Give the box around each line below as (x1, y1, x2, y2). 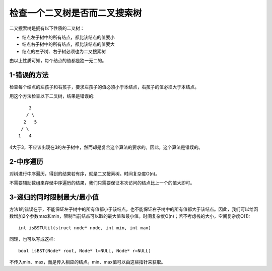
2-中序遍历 (9, 157, 44, 166)
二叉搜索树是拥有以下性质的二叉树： (9, 25, 85, 31)
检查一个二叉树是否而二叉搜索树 (9, 8, 142, 19)
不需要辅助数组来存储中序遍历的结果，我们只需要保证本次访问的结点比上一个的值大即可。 (9, 180, 195, 186)
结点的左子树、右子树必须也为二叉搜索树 (22, 48, 106, 54)
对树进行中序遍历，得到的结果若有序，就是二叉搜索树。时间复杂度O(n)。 (9, 170, 160, 176)
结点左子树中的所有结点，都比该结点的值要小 (22, 34, 115, 40)
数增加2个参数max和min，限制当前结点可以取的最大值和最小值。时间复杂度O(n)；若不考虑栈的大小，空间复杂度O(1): (9, 213, 250, 219)
